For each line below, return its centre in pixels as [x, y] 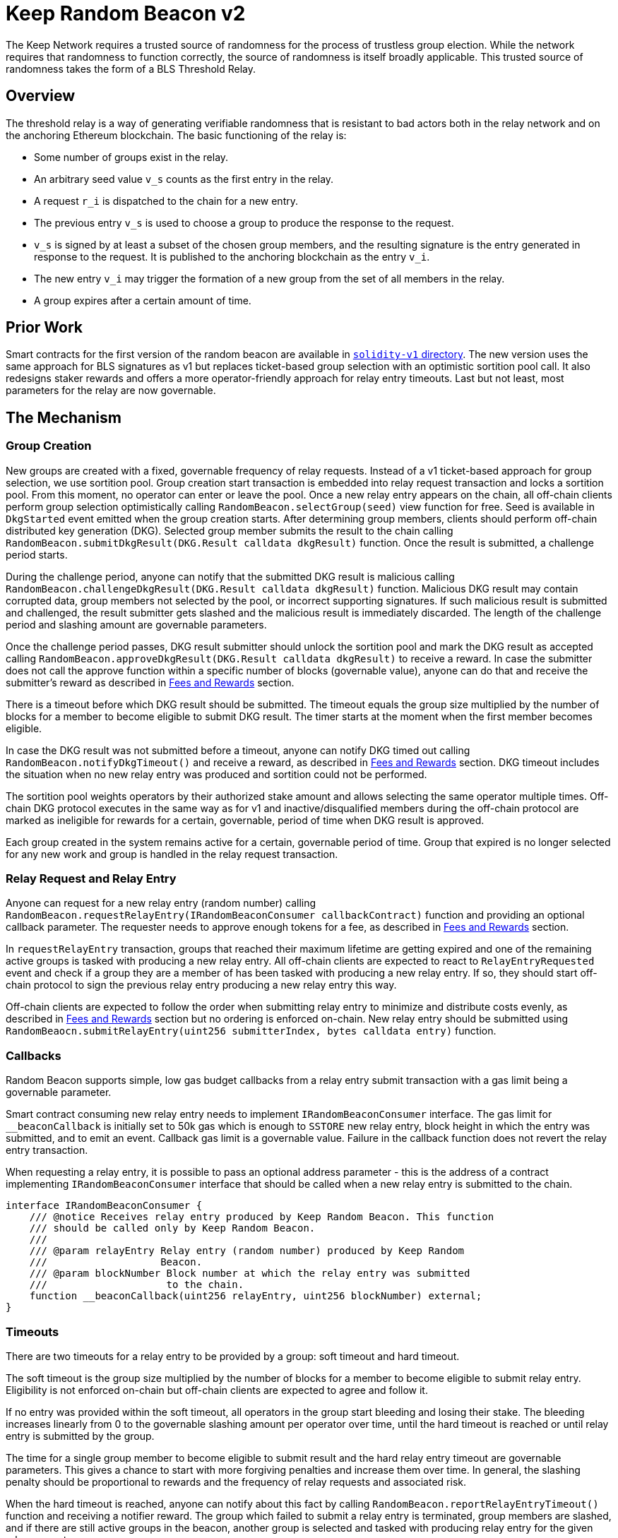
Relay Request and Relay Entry [91, 879]
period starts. [37, 554]
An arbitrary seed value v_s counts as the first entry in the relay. [184, 179]
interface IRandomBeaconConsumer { [104, 1206]
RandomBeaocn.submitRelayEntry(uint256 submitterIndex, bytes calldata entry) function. [251, 1031]
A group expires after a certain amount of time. [143, 300]
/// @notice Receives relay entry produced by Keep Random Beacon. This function [262, 1217]
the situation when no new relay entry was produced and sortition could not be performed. [216, 774]
